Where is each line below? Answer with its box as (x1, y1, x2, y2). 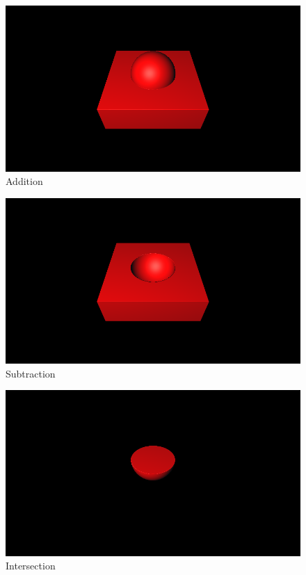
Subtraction (6, 366, 56, 380)
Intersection (6, 558, 56, 573)
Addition (6, 174, 43, 188)
